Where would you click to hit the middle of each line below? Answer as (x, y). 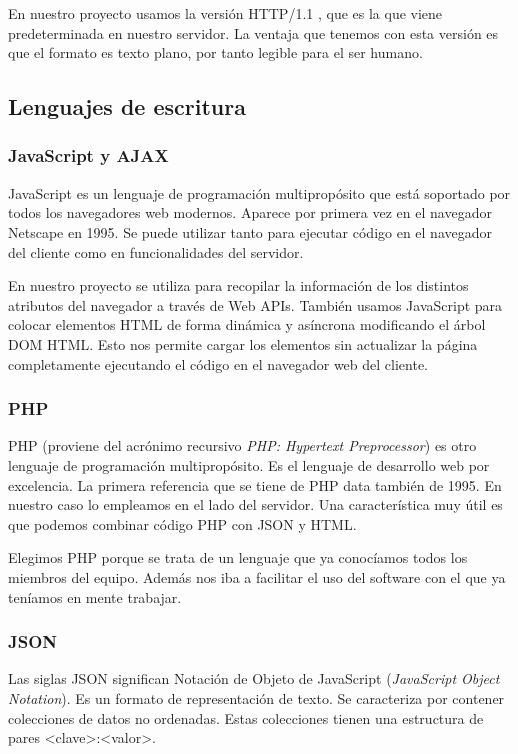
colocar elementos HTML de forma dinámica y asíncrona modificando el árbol (247, 324)
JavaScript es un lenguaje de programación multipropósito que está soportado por (259, 192)
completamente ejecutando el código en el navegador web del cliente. (218, 363)
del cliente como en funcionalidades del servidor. (156, 251)
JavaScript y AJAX (88, 155)
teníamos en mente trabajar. (95, 596)
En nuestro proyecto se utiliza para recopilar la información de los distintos (238, 285)
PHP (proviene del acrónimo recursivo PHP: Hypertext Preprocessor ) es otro (242, 445)
